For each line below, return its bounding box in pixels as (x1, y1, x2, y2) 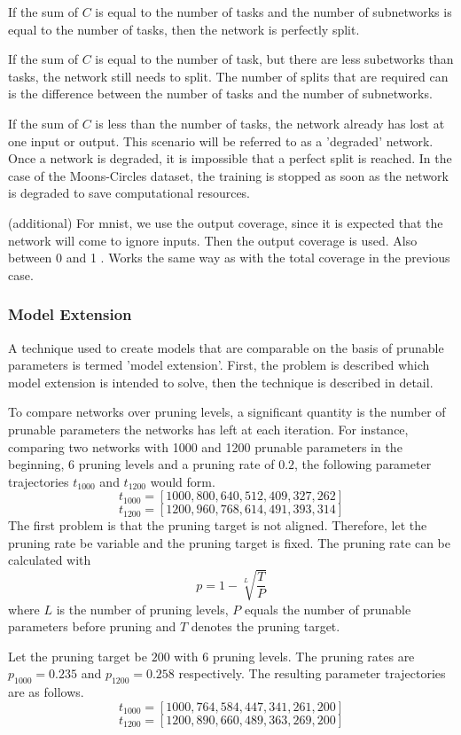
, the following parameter (294, 455, 432, 473)
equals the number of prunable (244, 599, 411, 618)
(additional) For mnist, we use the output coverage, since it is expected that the (8, 213, 443, 231)
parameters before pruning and (8, 617, 176, 636)
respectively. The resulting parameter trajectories (178, 664, 446, 683)
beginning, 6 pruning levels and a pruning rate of (8, 455, 275, 473)
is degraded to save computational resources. (8, 184, 251, 202)
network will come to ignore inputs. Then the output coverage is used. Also (8, 231, 418, 249)
